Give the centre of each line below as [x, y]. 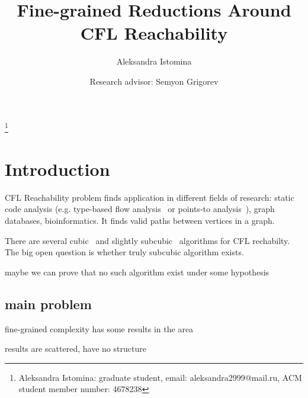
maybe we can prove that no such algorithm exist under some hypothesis [137, 272]
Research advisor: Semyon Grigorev [154, 81]
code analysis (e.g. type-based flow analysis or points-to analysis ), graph [140, 209]
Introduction [57, 168]
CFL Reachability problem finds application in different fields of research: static [150, 197]
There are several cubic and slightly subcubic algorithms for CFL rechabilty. [147, 240]
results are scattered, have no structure [76, 349]
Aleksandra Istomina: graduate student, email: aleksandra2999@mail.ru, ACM [160, 377]
